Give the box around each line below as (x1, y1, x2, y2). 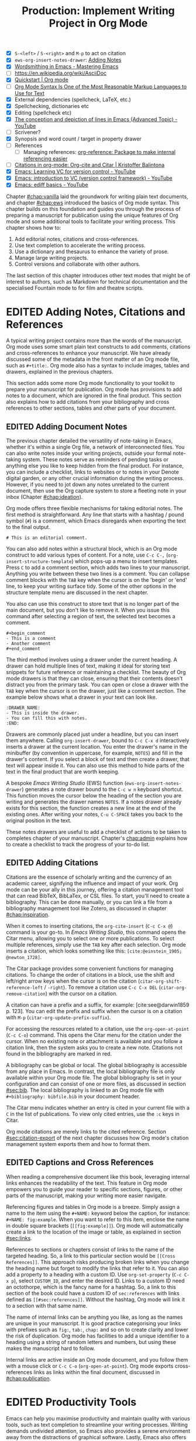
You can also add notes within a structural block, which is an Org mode (6, 545, 177, 552)
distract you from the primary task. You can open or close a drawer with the (6, 681, 189, 688)
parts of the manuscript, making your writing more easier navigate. (6, 1192, 167, 1199)
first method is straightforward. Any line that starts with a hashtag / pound (6, 511, 184, 518)
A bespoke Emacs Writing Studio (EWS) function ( (6, 780, 127, 787)
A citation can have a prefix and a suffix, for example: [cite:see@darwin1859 (6, 1001, 190, 1008)
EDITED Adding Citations (6, 858, 98, 868)
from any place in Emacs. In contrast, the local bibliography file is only (6, 1068, 175, 1075)
